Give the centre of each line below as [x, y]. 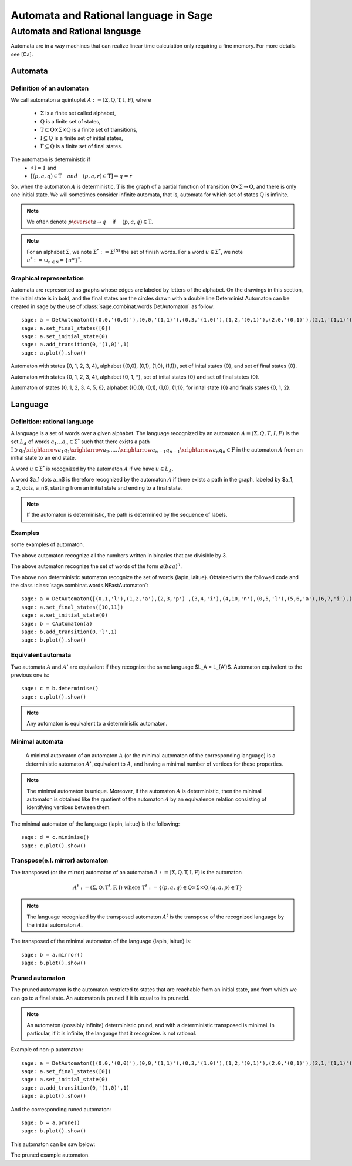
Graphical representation [48, 278]
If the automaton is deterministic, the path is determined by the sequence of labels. [127, 515]
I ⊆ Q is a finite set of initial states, [82, 138]
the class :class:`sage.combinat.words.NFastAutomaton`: [80, 586]
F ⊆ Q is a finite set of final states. [81, 146]
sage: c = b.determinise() [60, 689]
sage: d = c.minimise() [55, 837]
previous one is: [30, 675]
